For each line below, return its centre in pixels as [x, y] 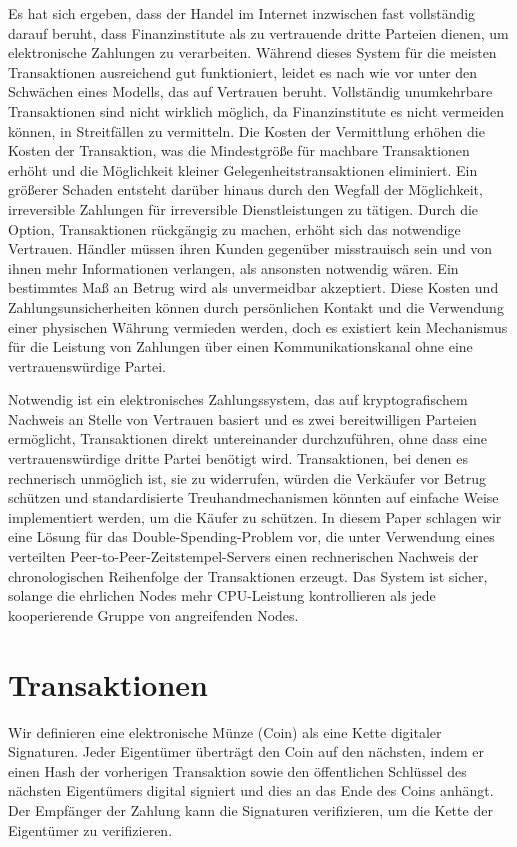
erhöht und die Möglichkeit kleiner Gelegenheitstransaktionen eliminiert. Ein [243, 169]
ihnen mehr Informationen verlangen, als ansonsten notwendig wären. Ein [233, 267]
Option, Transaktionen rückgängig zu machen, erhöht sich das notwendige [234, 228]
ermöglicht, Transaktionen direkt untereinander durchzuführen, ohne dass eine [247, 438]
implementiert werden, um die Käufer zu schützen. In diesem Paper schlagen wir [255, 516]
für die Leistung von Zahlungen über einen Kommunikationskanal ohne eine [240, 346]
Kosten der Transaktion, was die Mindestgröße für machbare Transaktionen [239, 150]
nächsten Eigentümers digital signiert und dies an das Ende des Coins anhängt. [251, 790]
